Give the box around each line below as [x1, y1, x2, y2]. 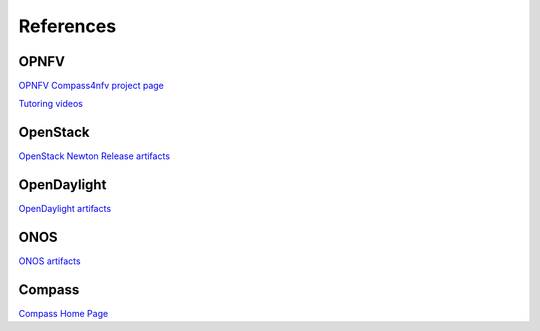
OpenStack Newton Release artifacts [18, 150, 170, 162]
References [18, 15, 117, 37]
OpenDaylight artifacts [18, 203, 112, 215]
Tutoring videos [18, 98, 84, 110]
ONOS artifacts [18, 255, 81, 267]
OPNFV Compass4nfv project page [18, 80, 164, 92]
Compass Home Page [18, 308, 109, 320]
